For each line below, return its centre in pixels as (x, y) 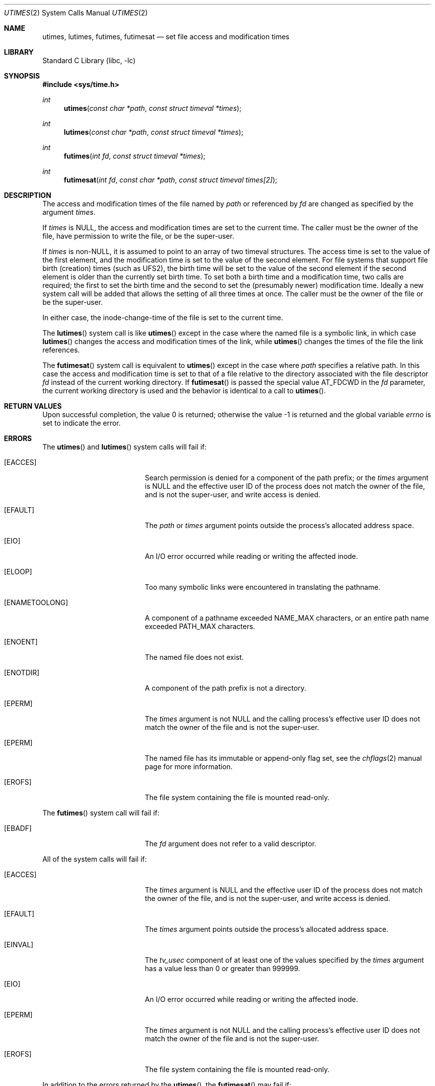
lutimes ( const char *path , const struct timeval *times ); (153, 132)
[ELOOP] (18, 572)
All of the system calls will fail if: (95, 859)
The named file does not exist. (194, 657)
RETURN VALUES (33, 406)
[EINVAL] (19, 945)
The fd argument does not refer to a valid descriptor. (230, 844)
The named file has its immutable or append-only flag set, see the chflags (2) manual (283, 758)
